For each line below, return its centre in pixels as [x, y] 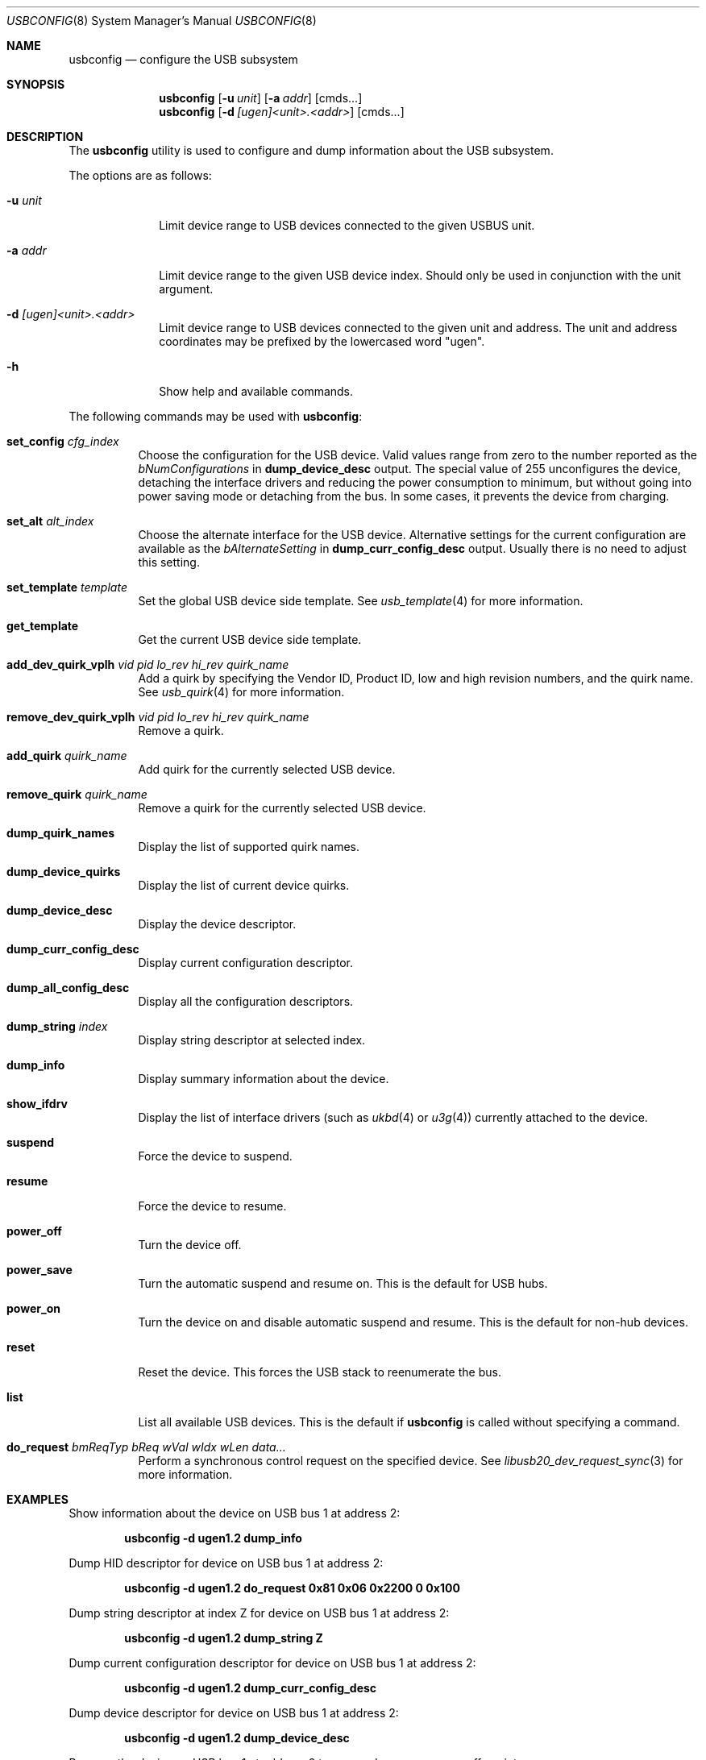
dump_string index [57, 1026]
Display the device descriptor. [217, 924]
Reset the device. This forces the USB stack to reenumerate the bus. [320, 1372]
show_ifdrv [37, 1104]
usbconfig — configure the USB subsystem [183, 59]
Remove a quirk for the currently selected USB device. [282, 808]
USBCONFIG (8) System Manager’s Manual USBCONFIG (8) [162, 21]
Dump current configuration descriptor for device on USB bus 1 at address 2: [272, 1663]
